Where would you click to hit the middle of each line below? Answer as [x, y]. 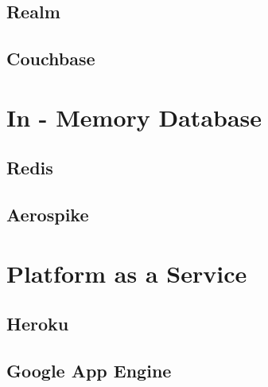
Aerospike [48, 215]
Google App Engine [89, 371]
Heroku [38, 324]
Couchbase [51, 59]
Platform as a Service [127, 273]
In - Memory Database [134, 117]
